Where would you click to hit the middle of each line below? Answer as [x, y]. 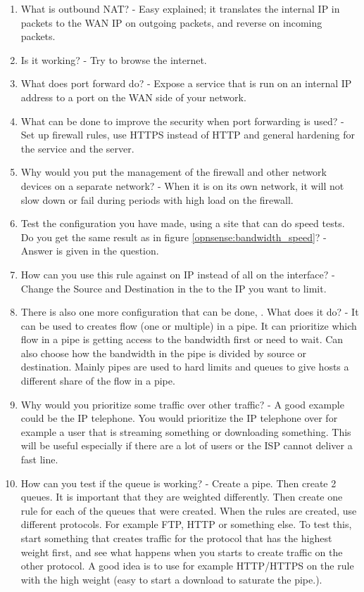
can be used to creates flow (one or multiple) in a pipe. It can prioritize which [189, 325]
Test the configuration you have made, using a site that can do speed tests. [183, 223]
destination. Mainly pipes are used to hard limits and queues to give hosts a [185, 367]
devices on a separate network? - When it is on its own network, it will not [182, 185]
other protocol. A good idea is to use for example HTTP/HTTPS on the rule [187, 566]
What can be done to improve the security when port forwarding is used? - [182, 121]
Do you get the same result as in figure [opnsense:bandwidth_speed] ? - [174, 237]
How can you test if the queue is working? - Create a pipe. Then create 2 [178, 483]
